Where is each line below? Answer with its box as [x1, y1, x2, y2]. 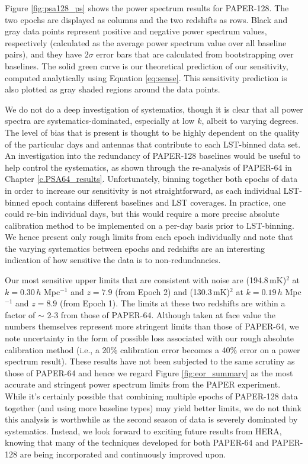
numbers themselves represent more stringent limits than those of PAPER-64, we [5, 320, 299, 332]
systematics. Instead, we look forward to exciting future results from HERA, [5, 424, 282, 437]
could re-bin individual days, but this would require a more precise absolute [5, 207, 280, 220]
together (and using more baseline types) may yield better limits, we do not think [5, 401, 301, 414]
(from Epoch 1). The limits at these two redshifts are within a [59, 297, 285, 309]
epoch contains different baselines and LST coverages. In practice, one [31, 196, 286, 208]
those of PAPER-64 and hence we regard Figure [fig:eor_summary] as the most [5, 366, 293, 379]
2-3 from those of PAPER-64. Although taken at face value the [47, 308, 276, 321]
